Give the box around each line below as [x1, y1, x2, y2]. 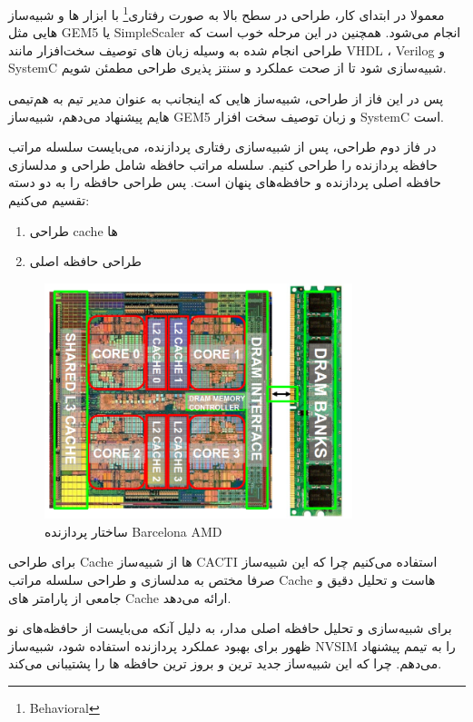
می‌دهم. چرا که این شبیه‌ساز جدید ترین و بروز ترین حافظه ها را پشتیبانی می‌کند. [8, 654, 442, 673]
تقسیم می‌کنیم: [8, 191, 90, 209]
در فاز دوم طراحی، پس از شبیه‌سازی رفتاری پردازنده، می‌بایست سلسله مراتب [8, 137, 437, 156]
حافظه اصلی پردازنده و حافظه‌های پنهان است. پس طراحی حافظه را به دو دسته [8, 173, 441, 192]
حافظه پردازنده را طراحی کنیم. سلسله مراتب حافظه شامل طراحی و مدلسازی [8, 154, 438, 173]
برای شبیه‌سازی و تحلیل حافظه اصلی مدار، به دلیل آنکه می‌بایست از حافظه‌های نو [8, 618, 452, 638]
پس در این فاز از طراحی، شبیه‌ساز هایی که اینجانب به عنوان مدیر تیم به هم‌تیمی [8, 89, 444, 108]
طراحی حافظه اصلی [29, 252, 142, 271]
